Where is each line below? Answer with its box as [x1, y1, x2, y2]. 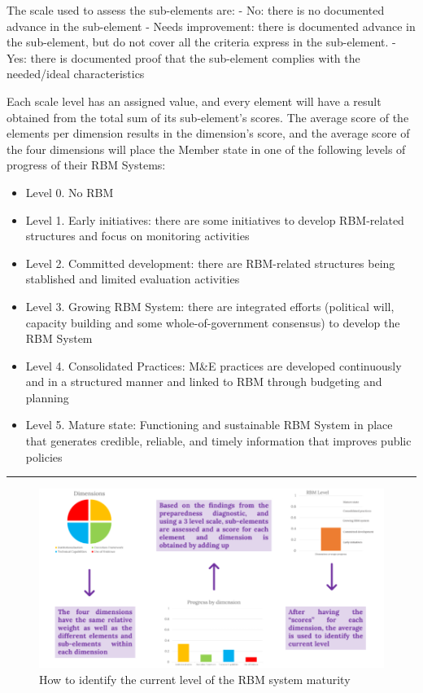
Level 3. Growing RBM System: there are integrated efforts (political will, [25, 297, 395, 314]
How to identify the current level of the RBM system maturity [39, 670, 351, 687]
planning [25, 388, 69, 406]
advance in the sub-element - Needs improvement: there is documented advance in [7, 17, 416, 34]
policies [25, 448, 63, 465]
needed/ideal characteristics [7, 65, 145, 82]
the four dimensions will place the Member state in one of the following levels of [7, 140, 406, 157]
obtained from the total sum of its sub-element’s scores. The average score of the [7, 108, 409, 125]
